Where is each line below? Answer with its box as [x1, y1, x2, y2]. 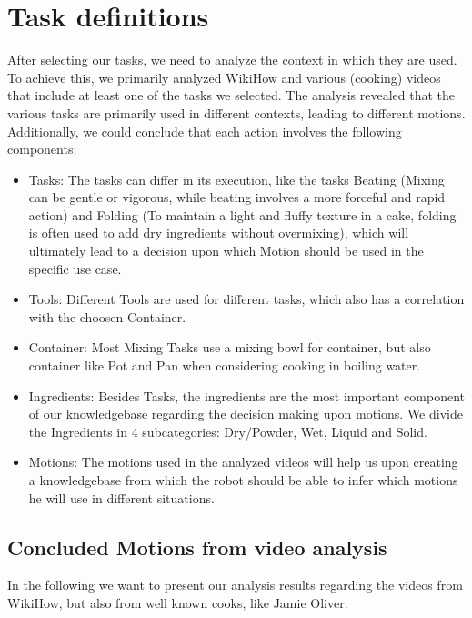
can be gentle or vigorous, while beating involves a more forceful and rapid [28, 187, 446, 207]
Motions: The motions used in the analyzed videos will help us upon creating [28, 452, 458, 471]
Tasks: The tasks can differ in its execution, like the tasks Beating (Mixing [28, 169, 445, 188]
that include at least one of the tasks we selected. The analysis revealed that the [7, 86, 455, 105]
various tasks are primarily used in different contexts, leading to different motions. [7, 103, 466, 122]
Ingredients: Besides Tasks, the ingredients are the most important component [28, 386, 465, 405]
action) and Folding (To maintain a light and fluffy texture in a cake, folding [28, 205, 457, 224]
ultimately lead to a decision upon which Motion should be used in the [28, 241, 424, 260]
